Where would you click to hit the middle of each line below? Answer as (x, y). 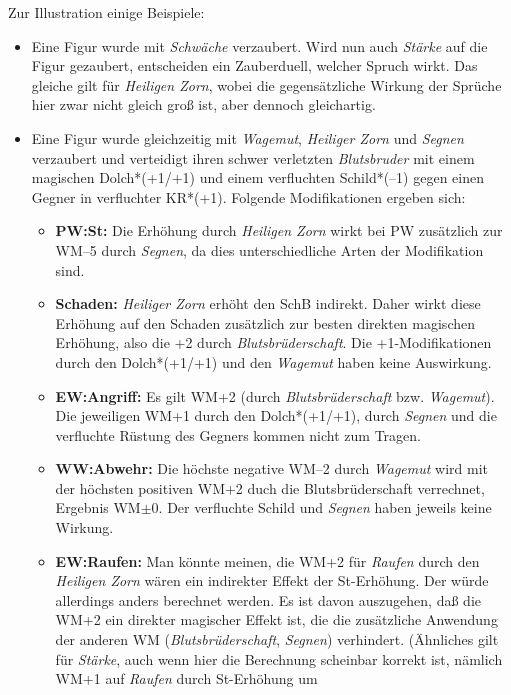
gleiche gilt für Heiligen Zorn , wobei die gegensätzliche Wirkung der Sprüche (266, 84)
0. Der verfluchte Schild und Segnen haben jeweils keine (321, 507)
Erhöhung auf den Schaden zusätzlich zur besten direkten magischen (265, 322)
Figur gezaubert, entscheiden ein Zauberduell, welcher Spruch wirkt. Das (254, 65)
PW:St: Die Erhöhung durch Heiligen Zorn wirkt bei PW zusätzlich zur (279, 230)
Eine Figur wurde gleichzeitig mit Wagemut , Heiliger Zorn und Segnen (247, 137)
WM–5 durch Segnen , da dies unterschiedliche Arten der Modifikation (269, 249)
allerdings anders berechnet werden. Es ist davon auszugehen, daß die (268, 599)
